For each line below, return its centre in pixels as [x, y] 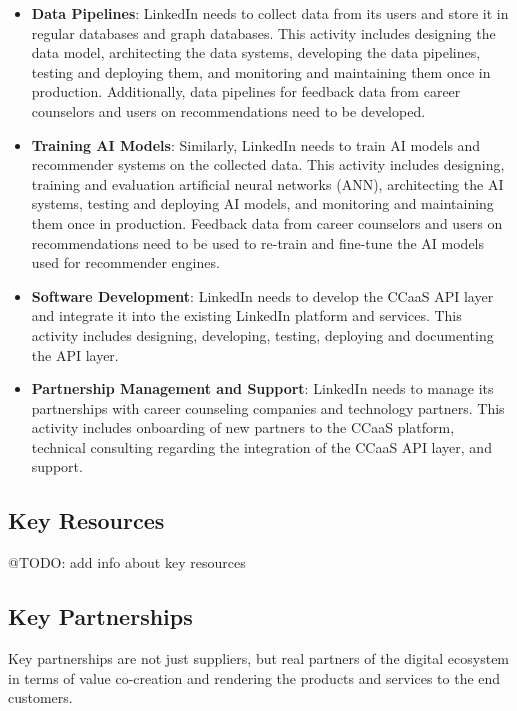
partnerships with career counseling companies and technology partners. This [268, 407]
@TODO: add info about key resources [127, 562]
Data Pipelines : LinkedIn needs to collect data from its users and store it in [270, 13]
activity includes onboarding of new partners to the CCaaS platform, [243, 427]
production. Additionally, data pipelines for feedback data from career [246, 91]
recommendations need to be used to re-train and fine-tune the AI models [258, 242]
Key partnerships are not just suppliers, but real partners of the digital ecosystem [259, 658]
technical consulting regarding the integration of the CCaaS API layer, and [261, 446]
